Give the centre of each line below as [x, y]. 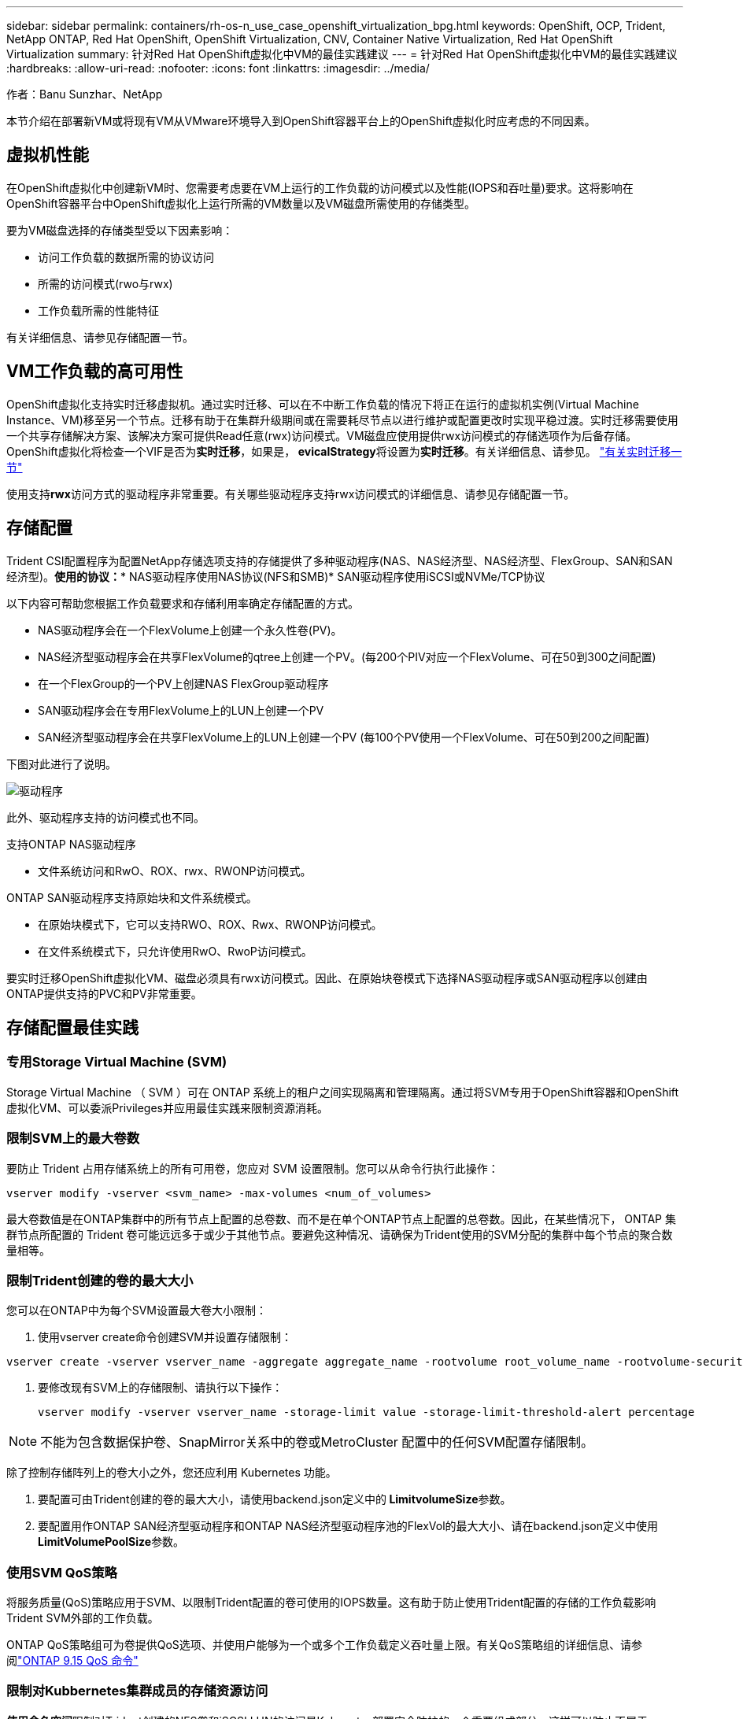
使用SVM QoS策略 [62, 1572]
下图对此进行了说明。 [61, 763]
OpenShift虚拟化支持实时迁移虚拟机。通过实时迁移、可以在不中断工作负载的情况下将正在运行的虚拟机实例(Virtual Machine [323, 404]
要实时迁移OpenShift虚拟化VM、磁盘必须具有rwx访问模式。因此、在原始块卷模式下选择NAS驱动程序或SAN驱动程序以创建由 [327, 978]
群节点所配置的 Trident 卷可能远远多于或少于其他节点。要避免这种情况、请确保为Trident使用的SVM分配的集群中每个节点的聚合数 [340, 1234]
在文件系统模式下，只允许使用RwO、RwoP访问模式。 [175, 951]
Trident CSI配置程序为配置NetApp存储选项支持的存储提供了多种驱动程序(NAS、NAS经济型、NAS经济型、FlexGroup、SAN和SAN [340, 560]
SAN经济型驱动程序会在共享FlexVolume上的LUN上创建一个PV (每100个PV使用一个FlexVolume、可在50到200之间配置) [344, 737]
